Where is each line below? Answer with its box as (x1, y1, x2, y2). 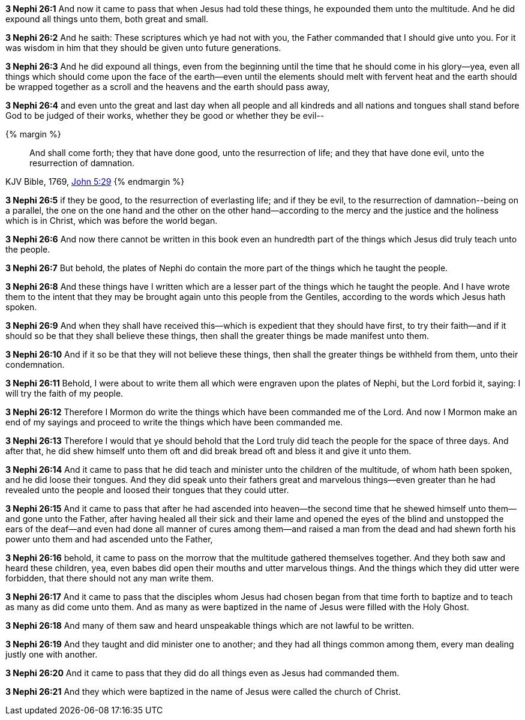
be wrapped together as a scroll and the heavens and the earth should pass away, (5, 82, 330, 92)
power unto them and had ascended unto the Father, (5, 534, 213, 544)
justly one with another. (5, 649, 98, 659)
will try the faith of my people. (5, 388, 124, 398)
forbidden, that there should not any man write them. (5, 573, 214, 583)
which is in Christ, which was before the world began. (5, 215, 218, 226)
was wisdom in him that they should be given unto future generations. (5, 43, 281, 53)
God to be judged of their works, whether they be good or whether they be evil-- (5, 110, 325, 121)
